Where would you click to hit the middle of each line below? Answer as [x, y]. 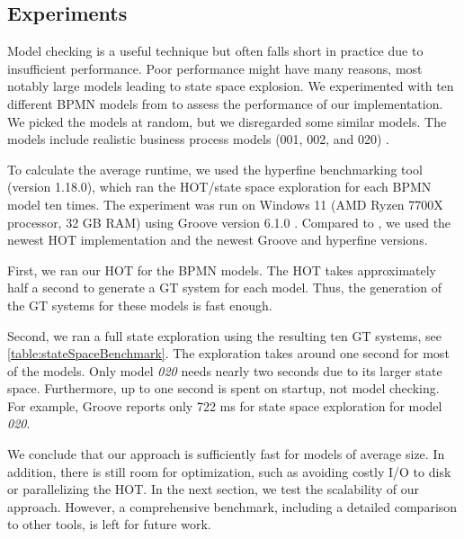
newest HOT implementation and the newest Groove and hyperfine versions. [218, 240]
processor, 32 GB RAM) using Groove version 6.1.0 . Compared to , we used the [229, 222]
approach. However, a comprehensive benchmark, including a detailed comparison [232, 506]
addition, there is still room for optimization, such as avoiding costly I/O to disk [229, 471]
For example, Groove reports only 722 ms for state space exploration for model [225, 405]
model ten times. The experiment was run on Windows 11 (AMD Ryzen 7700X [225, 204]
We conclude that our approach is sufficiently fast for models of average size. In [226, 454]
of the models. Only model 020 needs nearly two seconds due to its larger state [225, 370]
